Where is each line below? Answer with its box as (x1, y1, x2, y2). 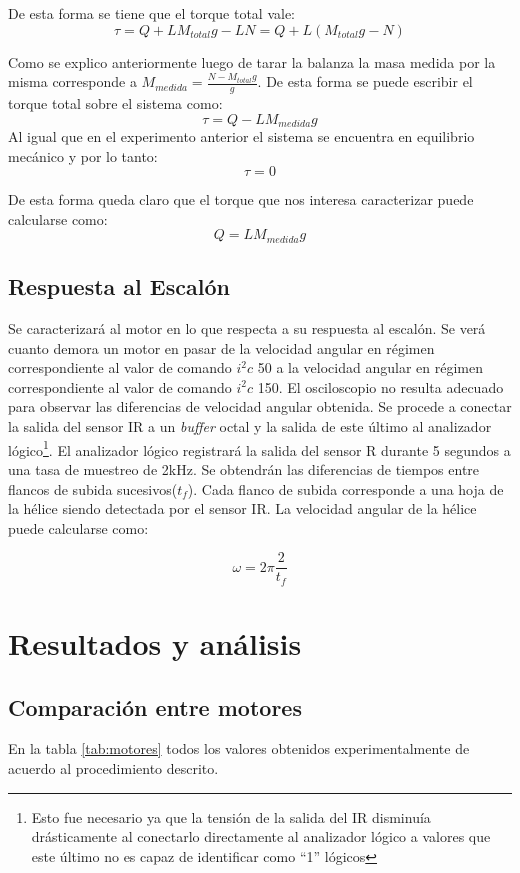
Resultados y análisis (8, 622, 302, 663)
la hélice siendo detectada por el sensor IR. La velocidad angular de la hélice (8, 498, 477, 519)
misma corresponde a (8, 71, 137, 92)
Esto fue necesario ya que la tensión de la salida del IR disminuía (31, 806, 431, 827)
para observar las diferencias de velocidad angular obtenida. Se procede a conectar (8, 396, 512, 417)
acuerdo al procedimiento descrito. (8, 757, 219, 778)
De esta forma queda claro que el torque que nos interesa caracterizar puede (8, 189, 474, 210)
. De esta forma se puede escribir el (257, 71, 473, 92)
